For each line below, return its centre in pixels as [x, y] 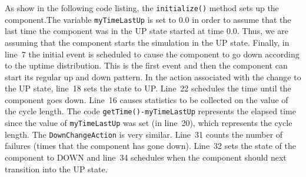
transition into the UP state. [56, 169]
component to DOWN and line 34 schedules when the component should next [146, 157]
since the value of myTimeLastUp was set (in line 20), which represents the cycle [149, 123]
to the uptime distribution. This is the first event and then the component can [146, 65]
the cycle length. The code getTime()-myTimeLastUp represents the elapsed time [150, 111]
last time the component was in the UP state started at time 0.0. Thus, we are [147, 31]
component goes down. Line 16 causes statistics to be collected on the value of [147, 99]
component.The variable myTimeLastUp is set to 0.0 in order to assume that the [148, 19]
